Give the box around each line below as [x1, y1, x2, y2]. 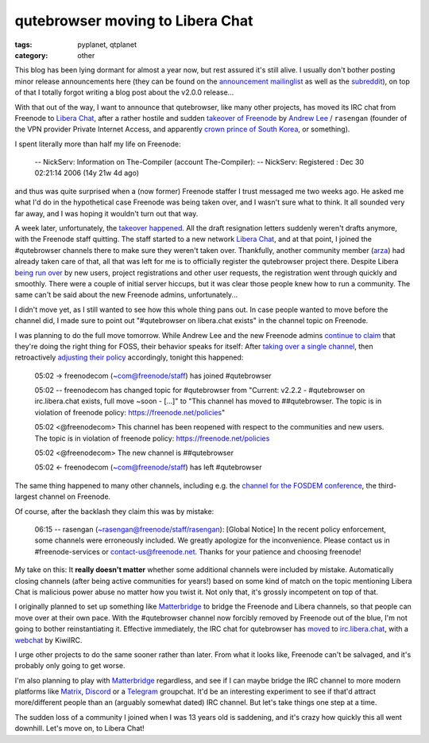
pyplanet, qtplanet [77, 40, 137, 49]
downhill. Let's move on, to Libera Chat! [14, 724, 145, 733]
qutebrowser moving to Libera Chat [14, 12, 253, 29]
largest [14, 492, 38, 501]
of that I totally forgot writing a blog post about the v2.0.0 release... [14, 88, 234, 97]
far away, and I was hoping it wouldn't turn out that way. [14, 208, 199, 218]
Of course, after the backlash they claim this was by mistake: [14, 506, 214, 516]
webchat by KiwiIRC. [14, 635, 83, 644]
